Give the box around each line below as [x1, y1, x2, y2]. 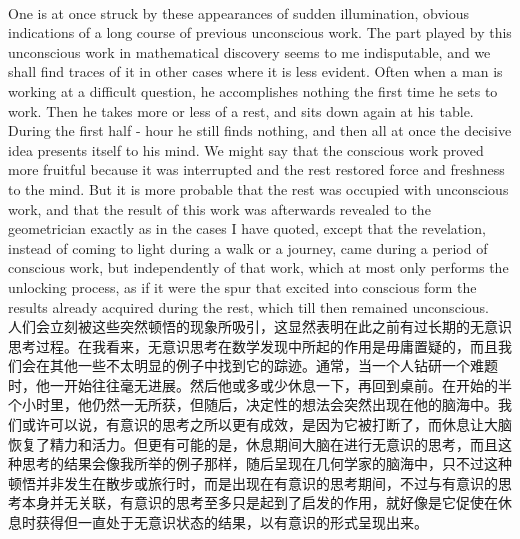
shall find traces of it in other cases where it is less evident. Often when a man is [8, 61, 503, 82]
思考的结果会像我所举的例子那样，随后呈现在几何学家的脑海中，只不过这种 [21, 453, 512, 474]
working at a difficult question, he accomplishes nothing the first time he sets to [8, 80, 498, 101]
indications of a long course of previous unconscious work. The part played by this [8, 22, 512, 43]
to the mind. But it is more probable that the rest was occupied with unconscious [8, 178, 509, 199]
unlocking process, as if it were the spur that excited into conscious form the [8, 276, 477, 297]
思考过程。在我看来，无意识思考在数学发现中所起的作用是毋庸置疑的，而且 [8, 335, 498, 356]
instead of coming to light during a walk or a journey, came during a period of [8, 237, 488, 258]
